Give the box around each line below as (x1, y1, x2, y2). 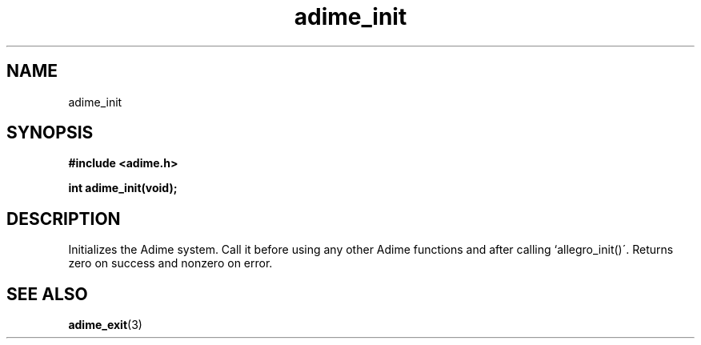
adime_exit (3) (68, 318, 142, 332)
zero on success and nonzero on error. (68, 256, 273, 271)
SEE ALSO (6, 283, 88, 304)
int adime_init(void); (68, 181, 178, 195)
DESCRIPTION (6, 208, 121, 229)
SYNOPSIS (6, 122, 94, 143)
